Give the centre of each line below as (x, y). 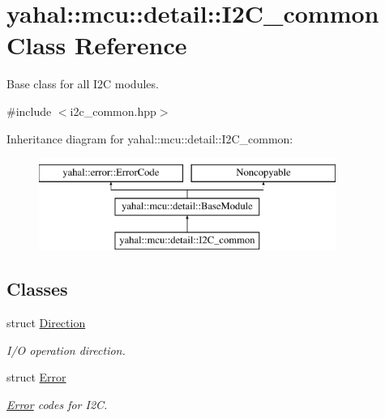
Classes (37, 289)
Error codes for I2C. (57, 405)
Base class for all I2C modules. (83, 84)
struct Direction (46, 323)
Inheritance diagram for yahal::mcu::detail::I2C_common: (150, 138)
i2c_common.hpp (113, 111)
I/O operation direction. (66, 350)
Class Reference (97, 45)
